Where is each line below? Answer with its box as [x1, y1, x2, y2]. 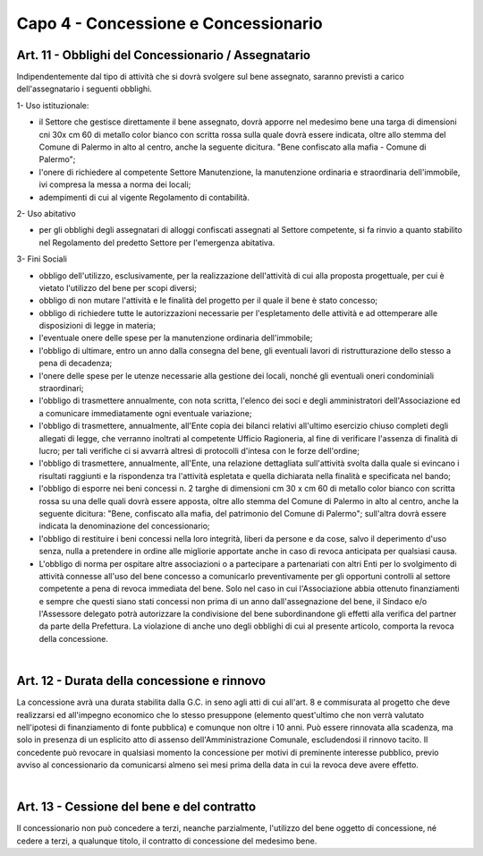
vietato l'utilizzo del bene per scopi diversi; [38, 282, 197, 293]
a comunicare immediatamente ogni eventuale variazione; [38, 407, 252, 418]
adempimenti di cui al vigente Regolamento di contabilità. [38, 192, 250, 202]
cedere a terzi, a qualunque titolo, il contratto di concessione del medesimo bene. [16, 835, 318, 846]
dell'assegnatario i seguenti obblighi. [16, 83, 152, 94]
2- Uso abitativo [16, 208, 76, 218]
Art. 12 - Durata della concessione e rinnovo [16, 673, 267, 689]
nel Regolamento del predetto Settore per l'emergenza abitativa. [38, 237, 275, 248]
